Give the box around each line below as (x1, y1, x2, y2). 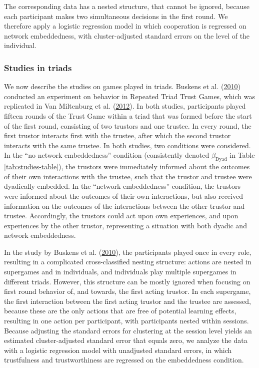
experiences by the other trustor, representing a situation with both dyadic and (4, 220, 247, 230)
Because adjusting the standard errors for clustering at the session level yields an (4, 325, 252, 335)
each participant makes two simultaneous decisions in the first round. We (4, 11, 228, 21)
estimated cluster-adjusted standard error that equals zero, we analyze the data (4, 335, 247, 345)
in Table (229, 150, 255, 160)
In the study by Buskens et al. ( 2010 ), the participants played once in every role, (4, 246, 251, 257)
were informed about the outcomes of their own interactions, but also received (4, 190, 243, 201)
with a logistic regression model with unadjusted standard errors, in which (4, 344, 232, 355)
